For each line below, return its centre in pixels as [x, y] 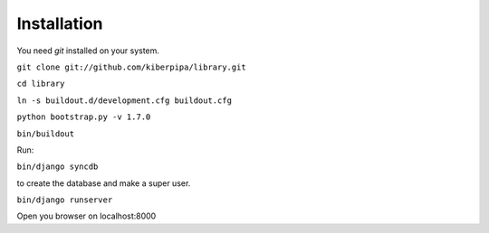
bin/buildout [46, 134]
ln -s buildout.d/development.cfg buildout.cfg [125, 100]
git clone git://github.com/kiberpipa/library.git [131, 67]
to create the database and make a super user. [104, 183]
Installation [60, 23]
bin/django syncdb [58, 167]
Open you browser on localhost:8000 [86, 216]
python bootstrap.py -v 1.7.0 [84, 117]
